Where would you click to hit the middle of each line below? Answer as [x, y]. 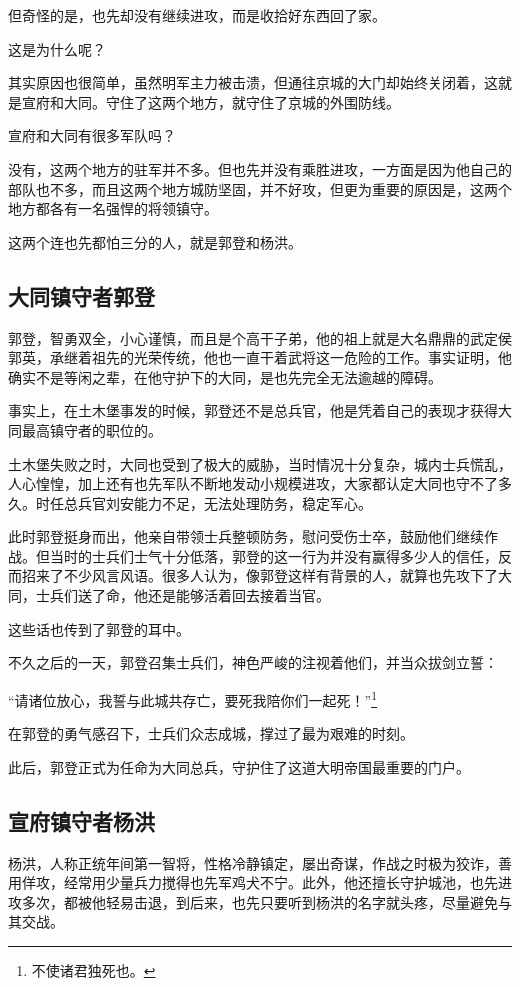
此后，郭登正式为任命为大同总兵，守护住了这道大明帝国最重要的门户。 [239, 766]
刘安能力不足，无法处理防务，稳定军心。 [238, 502]
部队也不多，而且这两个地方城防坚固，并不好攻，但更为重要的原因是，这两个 [260, 188]
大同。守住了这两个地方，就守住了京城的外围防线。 [231, 101]
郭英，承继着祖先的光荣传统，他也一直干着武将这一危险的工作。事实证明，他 [260, 357]
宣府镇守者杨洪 [81, 820]
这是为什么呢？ [57, 48]
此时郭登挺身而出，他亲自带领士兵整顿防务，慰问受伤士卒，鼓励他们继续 [246, 536]
